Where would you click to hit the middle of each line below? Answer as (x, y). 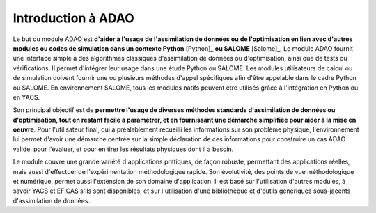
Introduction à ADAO (74, 18)
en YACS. (26, 97)
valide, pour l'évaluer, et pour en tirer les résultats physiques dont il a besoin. (123, 149)
